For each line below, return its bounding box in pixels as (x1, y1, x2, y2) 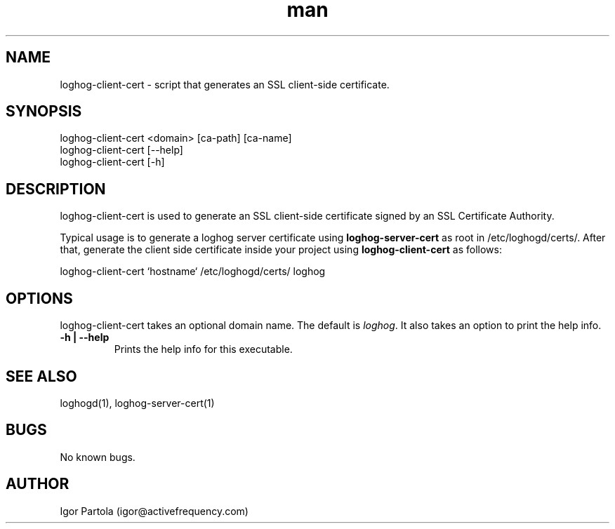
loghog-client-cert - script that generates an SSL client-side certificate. (60, 78, 390, 91)
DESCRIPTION (6, 180, 106, 198)
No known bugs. (60, 450, 135, 463)
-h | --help (60, 331, 110, 344)
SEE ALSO (6, 367, 77, 385)
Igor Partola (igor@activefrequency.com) (60, 504, 249, 517)
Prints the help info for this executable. (114, 343, 293, 356)
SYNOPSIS (6, 102, 82, 121)
